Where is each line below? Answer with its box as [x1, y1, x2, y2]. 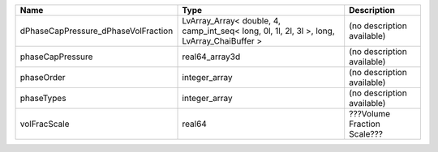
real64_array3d [182, 51, 241, 62]
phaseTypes [19, 93, 67, 103]
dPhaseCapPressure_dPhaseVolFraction [19, 25, 174, 36]
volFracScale [19, 118, 70, 129]
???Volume [349, 108, 391, 119]
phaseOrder [19, 72, 66, 82]
